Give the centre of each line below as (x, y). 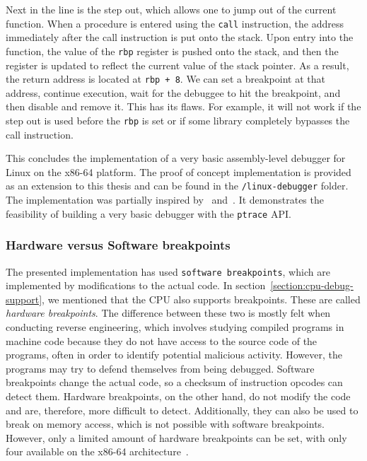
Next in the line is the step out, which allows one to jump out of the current (171, 9)
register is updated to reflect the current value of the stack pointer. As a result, (177, 65)
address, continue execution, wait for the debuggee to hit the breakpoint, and (173, 92)
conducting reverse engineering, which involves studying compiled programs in (175, 326)
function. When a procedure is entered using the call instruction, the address (175, 23)
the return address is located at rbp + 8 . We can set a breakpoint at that (165, 79)
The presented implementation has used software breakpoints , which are (168, 271)
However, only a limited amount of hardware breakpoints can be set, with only (176, 437)
